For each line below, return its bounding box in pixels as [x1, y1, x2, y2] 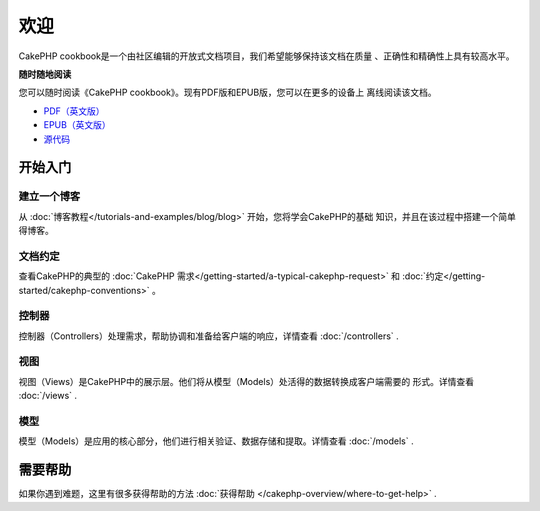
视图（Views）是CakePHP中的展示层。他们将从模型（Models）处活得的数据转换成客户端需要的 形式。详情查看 [18, 375, 475, 387]
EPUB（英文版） [43, 119, 111, 131]
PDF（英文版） [43, 105, 105, 117]
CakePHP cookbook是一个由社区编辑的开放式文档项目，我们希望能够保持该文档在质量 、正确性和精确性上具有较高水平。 [18, 50, 515, 62]
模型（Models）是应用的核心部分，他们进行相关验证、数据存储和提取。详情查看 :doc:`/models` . [18, 435, 414, 447]
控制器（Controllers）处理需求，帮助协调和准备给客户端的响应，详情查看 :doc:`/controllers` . [18, 330, 399, 342]
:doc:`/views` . [18, 390, 78, 402]
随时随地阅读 [18, 68, 72, 80]
